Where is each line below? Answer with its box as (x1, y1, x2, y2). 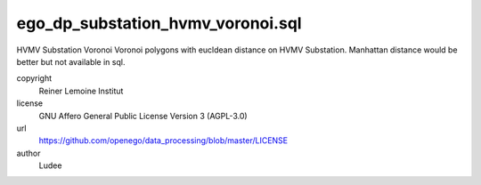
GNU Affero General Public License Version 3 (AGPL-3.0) (38, 110, 249, 121)
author (16, 148, 41, 158)
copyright (16, 73, 53, 84)
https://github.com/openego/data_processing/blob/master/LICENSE (38, 135, 289, 146)
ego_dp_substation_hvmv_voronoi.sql (16, 13, 302, 33)
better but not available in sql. (16, 56, 126, 67)
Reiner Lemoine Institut (38, 85, 124, 96)
